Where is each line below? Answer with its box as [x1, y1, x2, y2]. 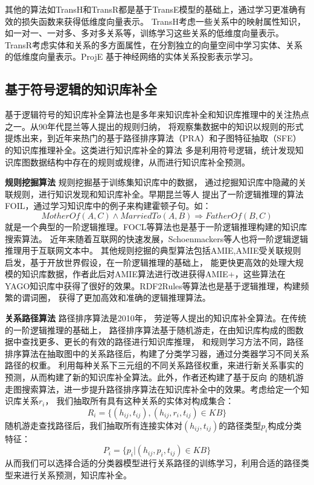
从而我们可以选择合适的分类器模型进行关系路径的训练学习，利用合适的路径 [5, 457, 301, 469]
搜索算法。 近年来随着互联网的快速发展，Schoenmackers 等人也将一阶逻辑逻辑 [5, 232, 309, 245]
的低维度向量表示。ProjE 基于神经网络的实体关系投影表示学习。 [5, 50, 258, 63]
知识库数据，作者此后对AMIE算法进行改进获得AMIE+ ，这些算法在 [21, 268, 286, 280]
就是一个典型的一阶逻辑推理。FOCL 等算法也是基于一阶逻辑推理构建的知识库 [5, 220, 307, 233]
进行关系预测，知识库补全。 [21, 469, 132, 481]
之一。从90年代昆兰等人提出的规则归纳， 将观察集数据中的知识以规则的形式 [5, 120, 304, 132]
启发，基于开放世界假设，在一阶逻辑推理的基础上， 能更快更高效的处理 [5, 255, 287, 268]
